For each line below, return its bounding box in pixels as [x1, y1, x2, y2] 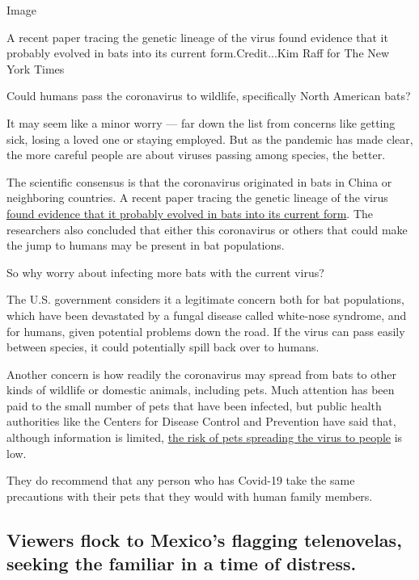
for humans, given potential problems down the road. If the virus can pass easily [6, 322, 405, 339]
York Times [6, 60, 65, 77]
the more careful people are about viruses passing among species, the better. [6, 146, 386, 163]
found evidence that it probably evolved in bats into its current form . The [6, 204, 374, 221]
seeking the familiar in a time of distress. [6, 551, 357, 576]
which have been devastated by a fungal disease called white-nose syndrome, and [6, 306, 407, 323]
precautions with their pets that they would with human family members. [6, 487, 373, 504]
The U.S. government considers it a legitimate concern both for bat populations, [6, 291, 404, 308]
